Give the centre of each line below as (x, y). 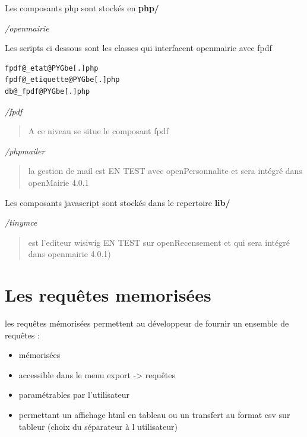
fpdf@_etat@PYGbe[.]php (52, 68)
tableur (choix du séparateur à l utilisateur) (98, 426)
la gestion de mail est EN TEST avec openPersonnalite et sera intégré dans (165, 171)
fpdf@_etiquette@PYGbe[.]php (62, 80)
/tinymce (21, 222)
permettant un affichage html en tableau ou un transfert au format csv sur (154, 414)
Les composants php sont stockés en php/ (82, 8)
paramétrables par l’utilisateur (74, 395)
